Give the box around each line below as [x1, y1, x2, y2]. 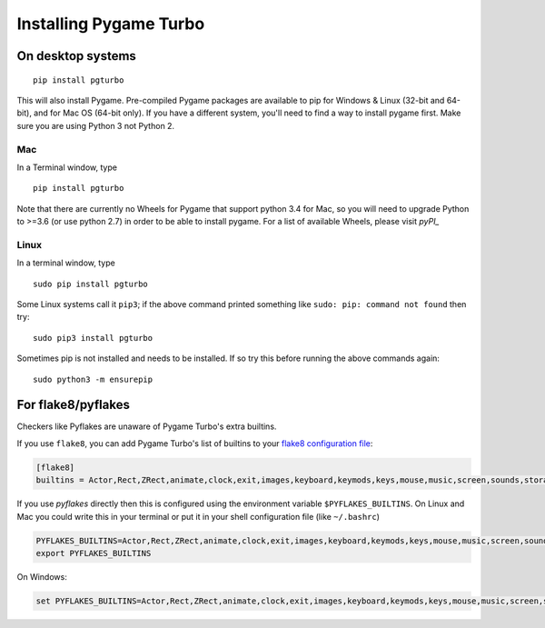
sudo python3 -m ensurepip [33, 374, 154, 384]
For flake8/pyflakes [16, 397, 131, 413]
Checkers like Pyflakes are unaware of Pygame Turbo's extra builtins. [16, 421, 277, 432]
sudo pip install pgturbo [33, 278, 149, 289]
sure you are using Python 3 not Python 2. [16, 120, 175, 131]
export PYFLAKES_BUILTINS [35, 548, 152, 558]
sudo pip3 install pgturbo [33, 333, 154, 343]
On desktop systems [16, 48, 136, 64]
